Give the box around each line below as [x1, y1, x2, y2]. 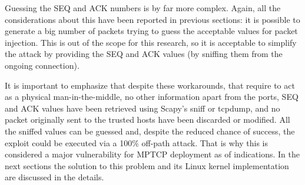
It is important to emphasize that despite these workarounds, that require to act [5, 79, 295, 91]
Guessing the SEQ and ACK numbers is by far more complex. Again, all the [5, 2, 281, 14]
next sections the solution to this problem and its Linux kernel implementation [5, 159, 289, 171]
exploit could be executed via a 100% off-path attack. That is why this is [5, 136, 268, 149]
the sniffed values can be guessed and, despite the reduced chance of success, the [5, 125, 295, 137]
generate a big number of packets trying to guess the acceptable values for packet [5, 25, 298, 37]
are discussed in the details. [5, 171, 104, 183]
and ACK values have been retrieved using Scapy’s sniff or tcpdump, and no [5, 102, 280, 114]
